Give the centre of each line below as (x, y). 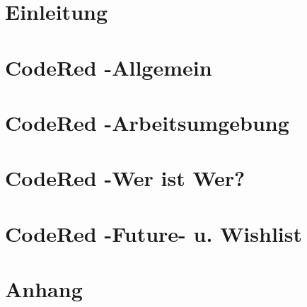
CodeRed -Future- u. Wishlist (154, 233)
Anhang (44, 289)
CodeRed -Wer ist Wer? (125, 178)
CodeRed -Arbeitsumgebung (147, 122)
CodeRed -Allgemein (109, 67)
